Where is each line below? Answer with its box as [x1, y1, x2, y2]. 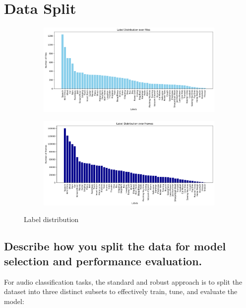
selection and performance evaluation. [4, 253, 202, 268]
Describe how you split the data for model [4, 238, 226, 254]
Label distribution [24, 214, 79, 225]
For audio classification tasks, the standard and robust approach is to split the [4, 276, 243, 287]
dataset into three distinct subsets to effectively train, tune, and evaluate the [4, 286, 238, 297]
